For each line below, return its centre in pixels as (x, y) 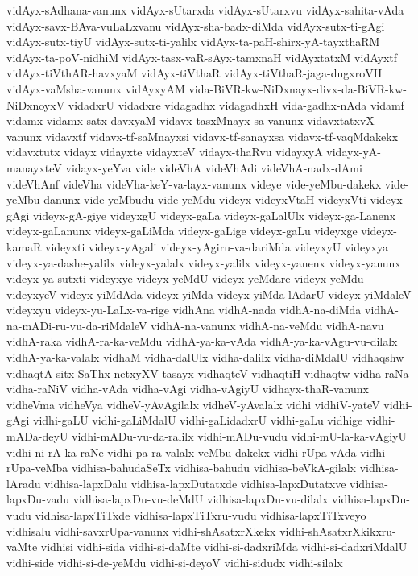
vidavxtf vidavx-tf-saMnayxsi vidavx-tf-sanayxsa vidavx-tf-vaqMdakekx (222, 136)
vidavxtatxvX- (343, 120)
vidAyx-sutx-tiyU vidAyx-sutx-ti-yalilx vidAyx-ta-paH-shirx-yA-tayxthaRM (193, 41)
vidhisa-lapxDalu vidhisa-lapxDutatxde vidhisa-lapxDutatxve (195, 483)
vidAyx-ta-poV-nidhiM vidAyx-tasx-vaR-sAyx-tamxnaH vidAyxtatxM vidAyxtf (202, 57)
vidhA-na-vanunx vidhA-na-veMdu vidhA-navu (267, 325)
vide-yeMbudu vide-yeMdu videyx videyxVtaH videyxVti (225, 199)
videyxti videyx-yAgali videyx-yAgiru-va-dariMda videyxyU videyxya (217, 246)
